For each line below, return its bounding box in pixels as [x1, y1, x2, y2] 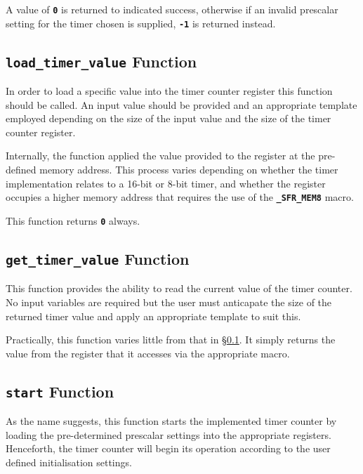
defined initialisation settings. [6, 454, 132, 469]
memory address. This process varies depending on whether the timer [39, 162, 338, 177]
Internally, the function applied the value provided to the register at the [6, 148, 315, 163]
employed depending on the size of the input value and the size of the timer [6, 111, 331, 126]
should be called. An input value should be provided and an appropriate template [6, 97, 357, 112]
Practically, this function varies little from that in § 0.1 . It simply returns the [6, 332, 336, 347]
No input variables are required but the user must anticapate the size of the [6, 294, 332, 309]
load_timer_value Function [6, 50, 197, 72]
